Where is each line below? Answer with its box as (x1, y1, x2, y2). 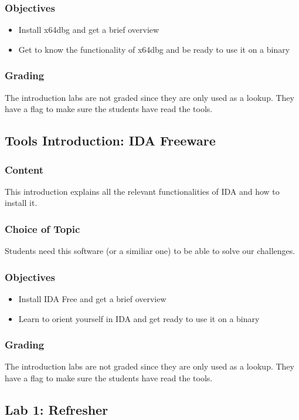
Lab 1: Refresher (5, 401, 108, 419)
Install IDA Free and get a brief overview (18, 293, 167, 305)
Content (5, 162, 44, 177)
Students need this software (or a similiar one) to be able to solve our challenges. (5, 245, 295, 257)
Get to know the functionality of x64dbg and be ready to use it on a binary (18, 43, 290, 55)
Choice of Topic (5, 221, 80, 236)
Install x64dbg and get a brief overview (18, 23, 159, 36)
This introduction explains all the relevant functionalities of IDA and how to (5, 185, 280, 197)
